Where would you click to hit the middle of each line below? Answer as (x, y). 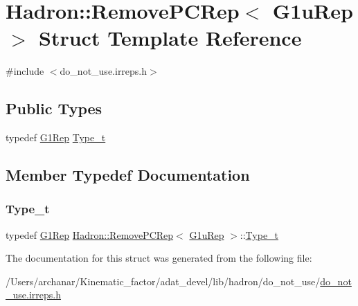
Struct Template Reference (170, 38)
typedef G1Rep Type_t (56, 137)
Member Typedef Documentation (128, 175)
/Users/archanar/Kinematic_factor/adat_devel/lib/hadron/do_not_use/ (163, 281)
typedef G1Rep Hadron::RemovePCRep (90, 234)
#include (25, 71)
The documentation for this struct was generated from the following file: (159, 258)
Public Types (54, 108)
